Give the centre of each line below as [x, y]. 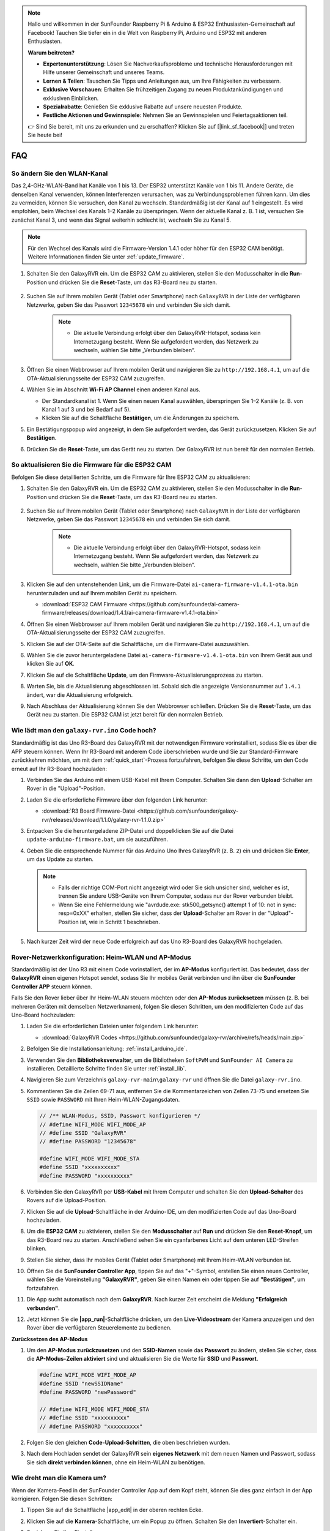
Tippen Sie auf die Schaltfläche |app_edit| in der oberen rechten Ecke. [115, 1510]
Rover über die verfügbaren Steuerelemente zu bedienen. [99, 1328]
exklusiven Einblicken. [71, 98]
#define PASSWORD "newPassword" [88, 1392]
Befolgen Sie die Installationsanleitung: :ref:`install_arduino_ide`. [107, 1049]
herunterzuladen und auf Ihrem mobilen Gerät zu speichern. [102, 593]
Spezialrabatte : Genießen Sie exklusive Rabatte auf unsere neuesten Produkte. [143, 107]
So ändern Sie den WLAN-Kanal [60, 173]
